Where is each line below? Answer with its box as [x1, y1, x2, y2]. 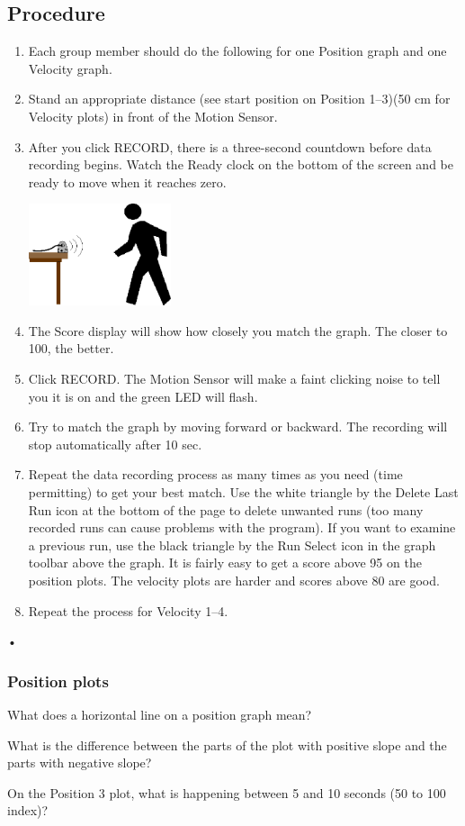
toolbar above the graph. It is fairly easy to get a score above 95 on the [28, 553, 422, 572]
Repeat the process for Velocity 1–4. [28, 601, 228, 620]
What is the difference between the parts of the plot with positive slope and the [7, 735, 447, 754]
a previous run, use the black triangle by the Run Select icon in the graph [28, 535, 436, 554]
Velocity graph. [28, 59, 112, 77]
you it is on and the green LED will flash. [28, 386, 258, 405]
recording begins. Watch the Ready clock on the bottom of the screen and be [28, 155, 453, 174]
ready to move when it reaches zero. [28, 172, 227, 191]
